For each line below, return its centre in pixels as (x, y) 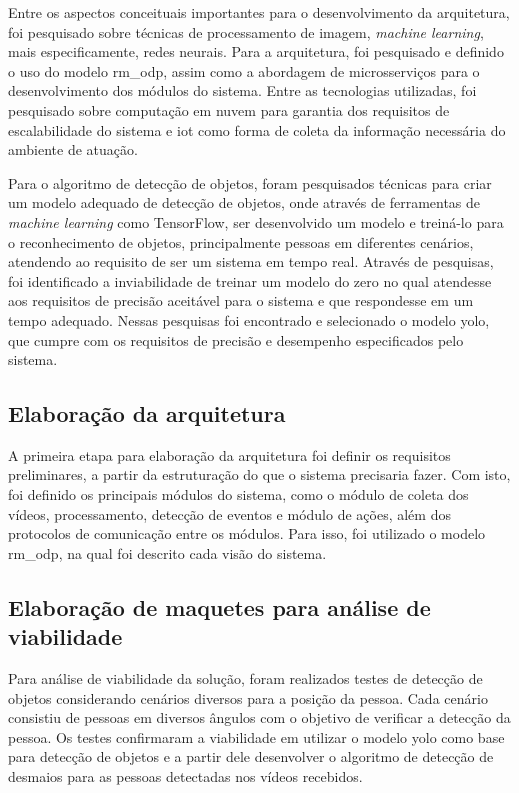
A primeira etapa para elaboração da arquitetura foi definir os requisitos (229, 454)
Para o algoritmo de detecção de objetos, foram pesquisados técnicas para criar (250, 182)
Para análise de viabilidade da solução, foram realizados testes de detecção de (245, 678)
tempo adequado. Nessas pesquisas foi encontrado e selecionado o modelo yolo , (249, 319)
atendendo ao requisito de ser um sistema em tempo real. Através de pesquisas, (251, 261)
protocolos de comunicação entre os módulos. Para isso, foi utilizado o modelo (247, 533)
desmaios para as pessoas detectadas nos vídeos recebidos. (185, 776)
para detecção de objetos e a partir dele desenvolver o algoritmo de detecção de (251, 756)
